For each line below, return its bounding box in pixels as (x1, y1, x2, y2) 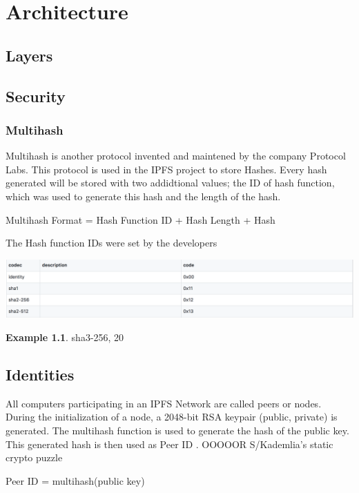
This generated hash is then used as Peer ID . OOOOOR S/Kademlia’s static (6, 436, 333, 451)
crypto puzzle (6, 450, 63, 465)
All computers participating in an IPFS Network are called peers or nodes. (6, 396, 322, 410)
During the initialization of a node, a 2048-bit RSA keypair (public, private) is (6, 409, 338, 424)
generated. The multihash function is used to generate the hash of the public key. (6, 423, 349, 437)
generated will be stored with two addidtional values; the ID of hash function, (6, 175, 335, 190)
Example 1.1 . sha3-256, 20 (6, 329, 124, 344)
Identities (6, 363, 75, 385)
